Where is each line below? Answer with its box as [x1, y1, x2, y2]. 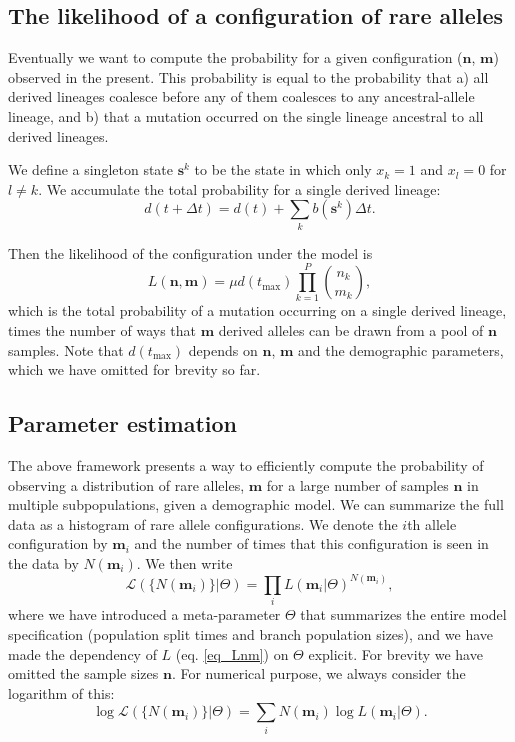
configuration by [8, 533, 108, 554]
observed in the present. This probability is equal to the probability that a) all [8, 66, 489, 87]
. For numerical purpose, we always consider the [171, 663, 466, 684]
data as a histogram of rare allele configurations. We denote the [8, 513, 398, 534]
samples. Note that [8, 339, 124, 360]
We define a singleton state [8, 159, 174, 180]
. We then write [136, 552, 233, 573]
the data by [8, 552, 79, 573]
